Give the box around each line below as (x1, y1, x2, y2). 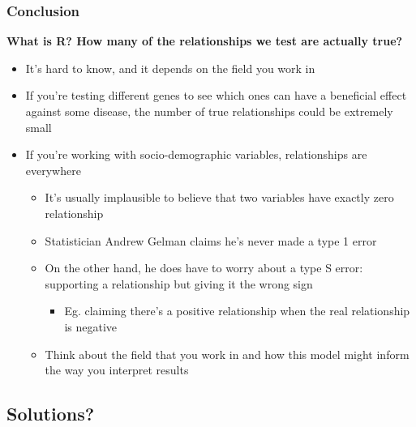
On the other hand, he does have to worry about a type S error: (45, 259, 363, 276)
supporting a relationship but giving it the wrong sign (45, 275, 313, 292)
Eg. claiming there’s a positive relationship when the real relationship (64, 302, 410, 319)
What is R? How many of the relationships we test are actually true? (6, 32, 403, 49)
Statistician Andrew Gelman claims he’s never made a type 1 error (45, 232, 377, 249)
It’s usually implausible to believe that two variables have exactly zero (45, 189, 394, 206)
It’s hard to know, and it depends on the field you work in (25, 59, 315, 76)
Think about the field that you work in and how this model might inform (45, 345, 410, 362)
